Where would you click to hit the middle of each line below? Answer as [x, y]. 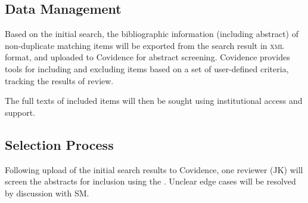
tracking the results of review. [59, 80]
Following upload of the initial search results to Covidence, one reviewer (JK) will [154, 169]
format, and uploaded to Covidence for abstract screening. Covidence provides [147, 57]
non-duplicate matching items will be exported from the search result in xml [144, 45]
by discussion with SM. [47, 193]
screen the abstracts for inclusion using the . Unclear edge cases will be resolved [150, 181]
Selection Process [59, 144]
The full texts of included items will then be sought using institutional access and [154, 101]
